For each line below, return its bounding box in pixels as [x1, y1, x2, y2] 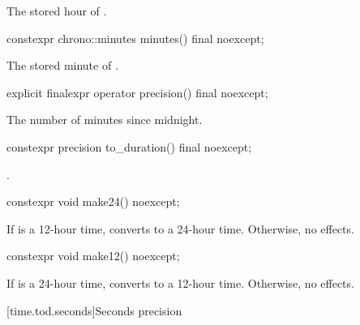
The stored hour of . [6, 2, 107, 19]
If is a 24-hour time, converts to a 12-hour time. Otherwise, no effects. [6, 274, 354, 291]
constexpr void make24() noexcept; [6, 193, 180, 210]
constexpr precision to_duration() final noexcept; [6, 138, 252, 155]
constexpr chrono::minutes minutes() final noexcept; [6, 29, 264, 46]
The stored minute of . [6, 57, 118, 74]
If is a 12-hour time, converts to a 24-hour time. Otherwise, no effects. [6, 220, 354, 237]
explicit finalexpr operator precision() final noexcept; [6, 83, 268, 100]
